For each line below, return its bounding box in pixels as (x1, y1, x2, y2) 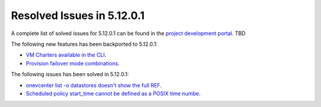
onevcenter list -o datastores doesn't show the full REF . (26, 81, 162, 89)
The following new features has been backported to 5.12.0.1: (11, 40, 158, 48)
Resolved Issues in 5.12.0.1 (11, 9, 145, 22)
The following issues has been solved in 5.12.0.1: (11, 71, 129, 78)
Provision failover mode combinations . (26, 59, 120, 67)
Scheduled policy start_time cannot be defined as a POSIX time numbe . (26, 90, 201, 97)
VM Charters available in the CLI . (26, 51, 106, 59)
